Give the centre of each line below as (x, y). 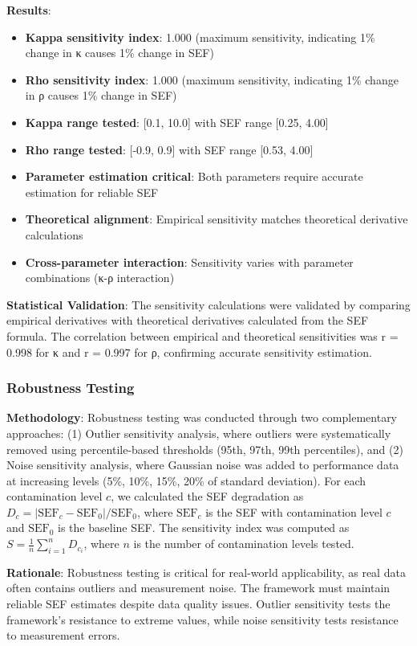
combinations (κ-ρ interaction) (100, 278)
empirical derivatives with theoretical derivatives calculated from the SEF (188, 320)
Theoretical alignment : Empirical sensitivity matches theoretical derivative (217, 219)
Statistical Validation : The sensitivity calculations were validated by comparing (208, 304)
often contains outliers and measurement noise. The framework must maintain (198, 588)
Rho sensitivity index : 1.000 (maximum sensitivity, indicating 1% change (212, 79)
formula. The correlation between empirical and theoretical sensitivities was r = (202, 335)
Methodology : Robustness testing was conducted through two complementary (202, 417)
